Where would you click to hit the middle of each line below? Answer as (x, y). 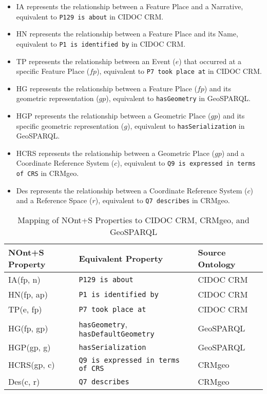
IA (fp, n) (24, 279)
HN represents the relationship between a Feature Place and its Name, (127, 34)
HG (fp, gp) (28, 328)
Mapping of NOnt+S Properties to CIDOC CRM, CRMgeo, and (133, 220)
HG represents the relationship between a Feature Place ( (107, 88)
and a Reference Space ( (54, 200)
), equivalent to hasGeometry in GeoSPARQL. (178, 98)
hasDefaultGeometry (117, 334)
